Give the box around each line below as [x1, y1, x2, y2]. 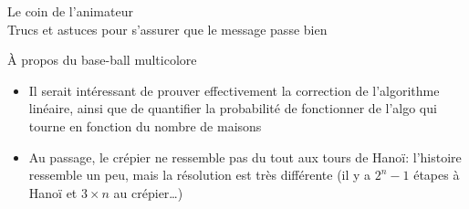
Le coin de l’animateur [7, 2, 133, 20]
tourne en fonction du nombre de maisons [28, 116, 262, 135]
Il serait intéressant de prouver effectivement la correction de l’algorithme [28, 80, 440, 99]
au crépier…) [113, 183, 183, 202]
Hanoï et [28, 183, 78, 202]
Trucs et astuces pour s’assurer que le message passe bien [7, 19, 328, 38]
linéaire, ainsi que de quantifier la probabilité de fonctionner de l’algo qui [28, 99, 437, 118]
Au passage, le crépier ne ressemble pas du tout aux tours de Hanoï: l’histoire [28, 147, 462, 166]
